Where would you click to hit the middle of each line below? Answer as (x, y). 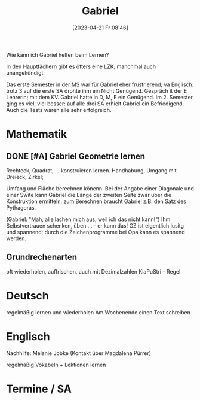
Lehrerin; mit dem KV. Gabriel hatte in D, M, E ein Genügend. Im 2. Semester (99, 97)
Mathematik (37, 134)
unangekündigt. (25, 72)
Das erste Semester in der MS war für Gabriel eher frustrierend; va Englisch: (100, 84)
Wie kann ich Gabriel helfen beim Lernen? (58, 54)
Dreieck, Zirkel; (25, 177)
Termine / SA (39, 389)
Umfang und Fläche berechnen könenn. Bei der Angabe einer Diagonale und (100, 188)
